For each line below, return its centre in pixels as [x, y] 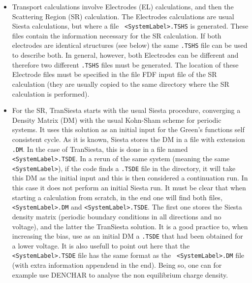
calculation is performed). [51, 93]
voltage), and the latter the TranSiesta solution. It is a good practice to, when [130, 226]
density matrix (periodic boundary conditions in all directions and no [117, 216]
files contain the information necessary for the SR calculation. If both [117, 35]
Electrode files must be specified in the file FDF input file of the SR [114, 74]
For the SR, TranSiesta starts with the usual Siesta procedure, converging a [126, 110]
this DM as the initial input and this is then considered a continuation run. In [130, 178]
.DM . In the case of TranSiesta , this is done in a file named [100, 149]
